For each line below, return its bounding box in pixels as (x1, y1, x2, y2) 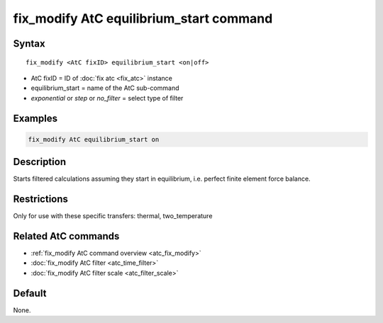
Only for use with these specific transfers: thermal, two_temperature (13, 212, 213, 220)
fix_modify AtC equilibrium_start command (13, 11, 273, 26)
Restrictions (13, 193, 69, 205)
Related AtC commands (13, 230, 120, 242)
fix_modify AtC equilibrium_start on (28, 135, 160, 143)
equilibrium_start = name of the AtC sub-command (30, 84, 179, 92)
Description (13, 156, 67, 168)
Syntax (13, 38, 45, 50)
